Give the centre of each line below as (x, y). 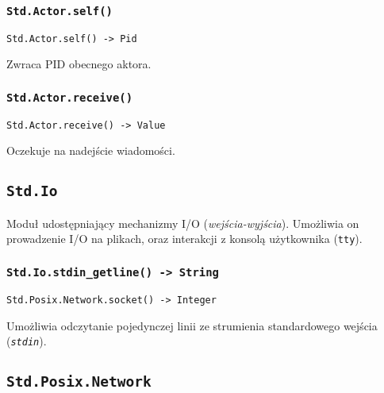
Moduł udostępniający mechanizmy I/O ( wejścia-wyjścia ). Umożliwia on (183, 223)
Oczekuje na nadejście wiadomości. (91, 150)
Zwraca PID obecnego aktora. (79, 64)
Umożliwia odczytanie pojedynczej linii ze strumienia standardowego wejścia (192, 325)
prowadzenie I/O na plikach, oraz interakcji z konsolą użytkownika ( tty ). (184, 239)
